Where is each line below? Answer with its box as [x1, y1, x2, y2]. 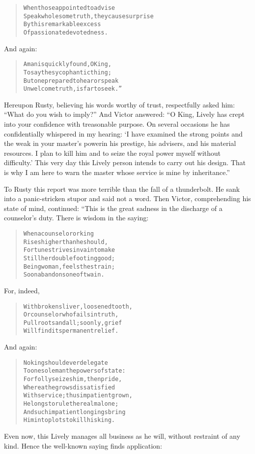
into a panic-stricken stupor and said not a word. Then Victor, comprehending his [4, 193, 251, 204]
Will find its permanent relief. [23, 327, 119, 335]
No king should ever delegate [23, 359, 108, 366]
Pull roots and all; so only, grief [23, 319, 122, 326]
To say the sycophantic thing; [23, 69, 112, 76]
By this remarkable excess [23, 21, 101, 28]
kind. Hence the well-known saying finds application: [4, 440, 162, 451]
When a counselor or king [23, 230, 94, 237]
